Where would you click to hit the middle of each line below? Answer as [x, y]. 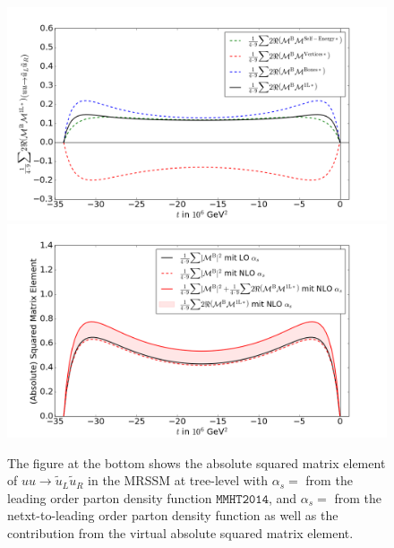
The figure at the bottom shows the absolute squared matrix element [197, 462]
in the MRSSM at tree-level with [178, 480]
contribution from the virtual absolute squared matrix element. [180, 532]
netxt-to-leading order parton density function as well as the [173, 515]
